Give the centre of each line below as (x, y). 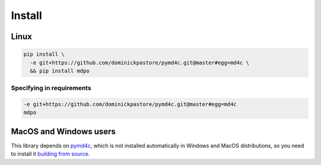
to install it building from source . (51, 154)
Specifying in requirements (51, 88)
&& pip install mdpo (60, 71)
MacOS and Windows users (63, 131)
